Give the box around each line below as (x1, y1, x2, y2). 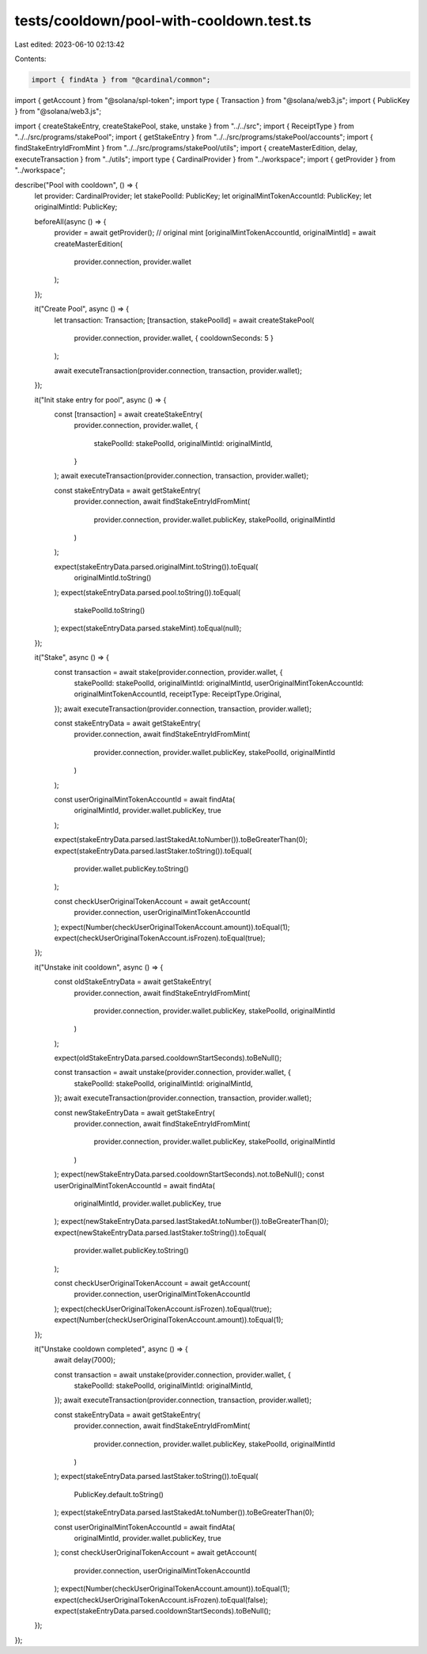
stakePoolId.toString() (74, 605, 145, 615)
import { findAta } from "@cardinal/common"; (31, 75, 211, 84)
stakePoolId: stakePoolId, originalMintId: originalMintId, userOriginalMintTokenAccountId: (74, 678, 364, 688)
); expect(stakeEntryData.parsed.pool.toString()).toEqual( (54, 587, 241, 597)
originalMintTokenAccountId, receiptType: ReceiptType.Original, (74, 689, 282, 699)
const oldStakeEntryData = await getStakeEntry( (54, 977, 212, 986)
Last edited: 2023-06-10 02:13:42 (14, 40, 125, 49)
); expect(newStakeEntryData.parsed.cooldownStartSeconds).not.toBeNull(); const (54, 1169, 325, 1180)
